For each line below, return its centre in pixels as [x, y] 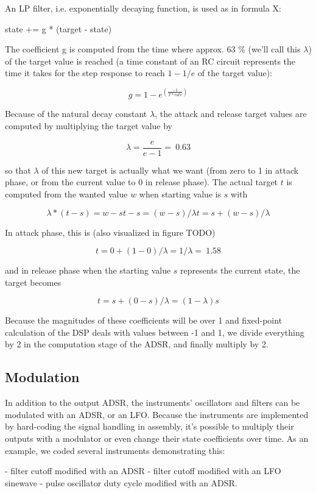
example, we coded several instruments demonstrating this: [115, 450]
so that [18, 170]
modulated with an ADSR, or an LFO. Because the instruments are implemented [157, 414]
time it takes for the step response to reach [85, 73]
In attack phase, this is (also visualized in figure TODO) [110, 232]
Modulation [42, 377]
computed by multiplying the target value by [89, 126]
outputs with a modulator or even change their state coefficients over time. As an [157, 438]
